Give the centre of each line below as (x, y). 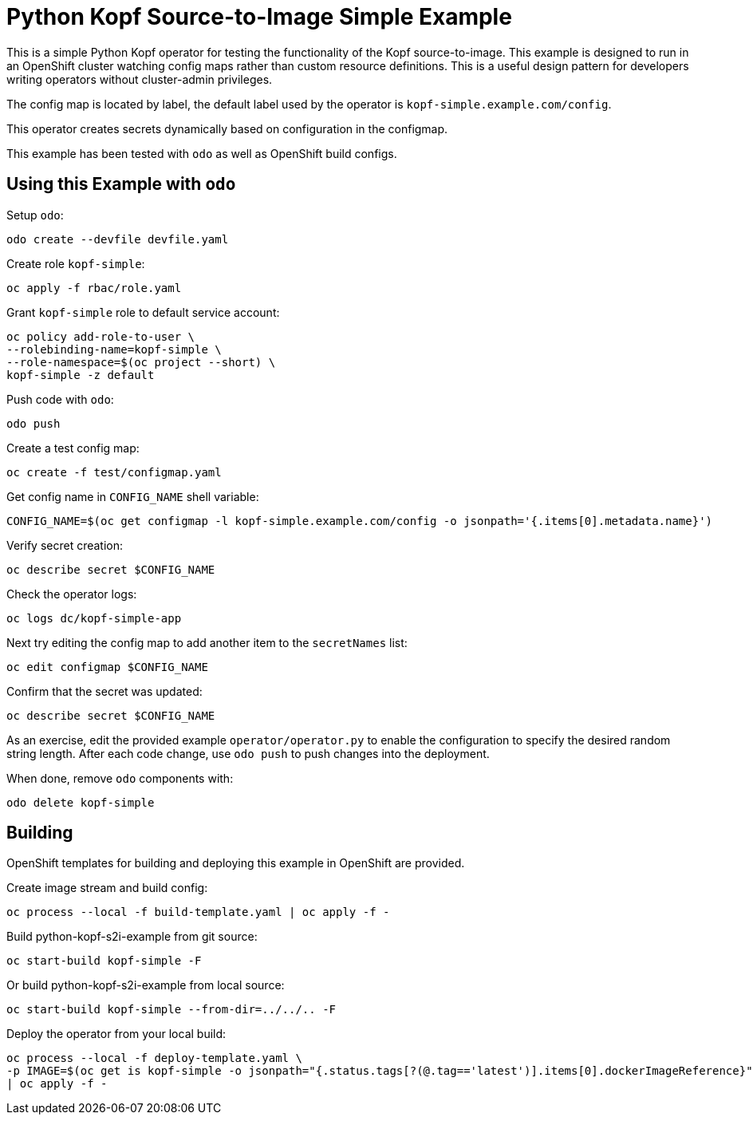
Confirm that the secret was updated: (104, 691)
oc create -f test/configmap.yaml (114, 472)
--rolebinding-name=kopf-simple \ (114, 349)
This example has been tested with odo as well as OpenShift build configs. (202, 153)
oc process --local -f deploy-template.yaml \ (154, 1058)
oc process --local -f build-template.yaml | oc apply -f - (198, 912)
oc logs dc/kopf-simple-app (94, 618)
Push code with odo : (60, 399)
